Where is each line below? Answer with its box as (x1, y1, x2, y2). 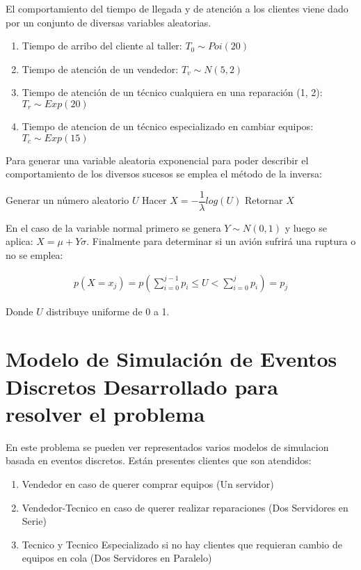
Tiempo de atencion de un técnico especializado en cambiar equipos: (22, 118, 314, 133)
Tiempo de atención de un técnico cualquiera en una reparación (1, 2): (22, 85, 323, 100)
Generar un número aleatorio (6, 193, 129, 207)
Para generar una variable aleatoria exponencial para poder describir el (6, 152, 309, 167)
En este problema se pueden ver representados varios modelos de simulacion (6, 439, 329, 454)
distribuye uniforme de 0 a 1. (46, 303, 170, 318)
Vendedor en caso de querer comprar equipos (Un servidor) (22, 476, 274, 491)
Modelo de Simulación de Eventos (6, 345, 337, 373)
